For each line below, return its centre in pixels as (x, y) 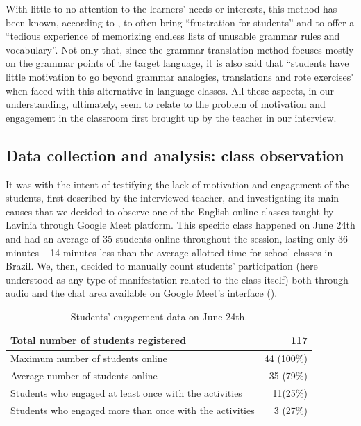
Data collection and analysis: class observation (175, 155)
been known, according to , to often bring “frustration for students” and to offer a (180, 22)
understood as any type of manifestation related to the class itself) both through (177, 279)
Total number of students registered (99, 340)
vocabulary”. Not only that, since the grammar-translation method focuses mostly (180, 49)
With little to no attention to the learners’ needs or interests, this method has (171, 8)
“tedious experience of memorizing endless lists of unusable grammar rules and (173, 36)
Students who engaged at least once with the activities (126, 393)
